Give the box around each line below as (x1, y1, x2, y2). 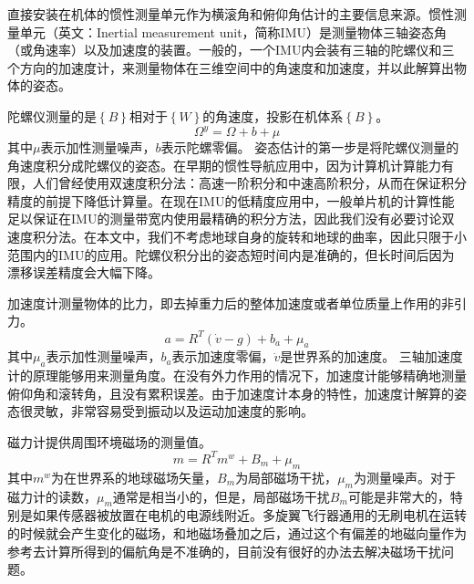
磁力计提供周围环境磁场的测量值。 (7, 432, 211, 451)
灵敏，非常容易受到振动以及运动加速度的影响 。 (32, 401, 314, 421)
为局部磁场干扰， (235, 467, 338, 486)
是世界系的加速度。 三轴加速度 (280, 347, 463, 366)
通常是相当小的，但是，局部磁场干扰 (112, 486, 330, 506)
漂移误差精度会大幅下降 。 (7, 263, 160, 282)
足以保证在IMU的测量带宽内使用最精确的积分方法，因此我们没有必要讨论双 (7, 209, 455, 228)
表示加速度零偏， (171, 347, 274, 366)
